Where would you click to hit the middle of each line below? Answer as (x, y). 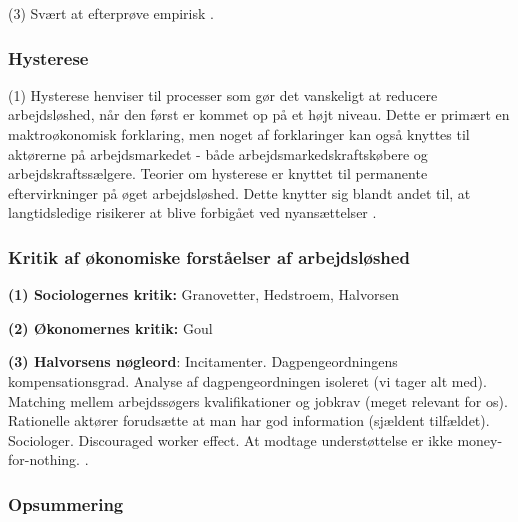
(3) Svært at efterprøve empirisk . (111, 13)
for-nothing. (44, 459)
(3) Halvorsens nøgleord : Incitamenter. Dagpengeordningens (203, 361)
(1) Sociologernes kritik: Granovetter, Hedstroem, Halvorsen (204, 294)
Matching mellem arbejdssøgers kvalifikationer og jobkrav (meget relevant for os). (258, 400)
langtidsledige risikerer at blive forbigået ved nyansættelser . (192, 212)
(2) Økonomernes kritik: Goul (110, 327)
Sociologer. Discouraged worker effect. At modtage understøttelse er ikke (230, 439)
